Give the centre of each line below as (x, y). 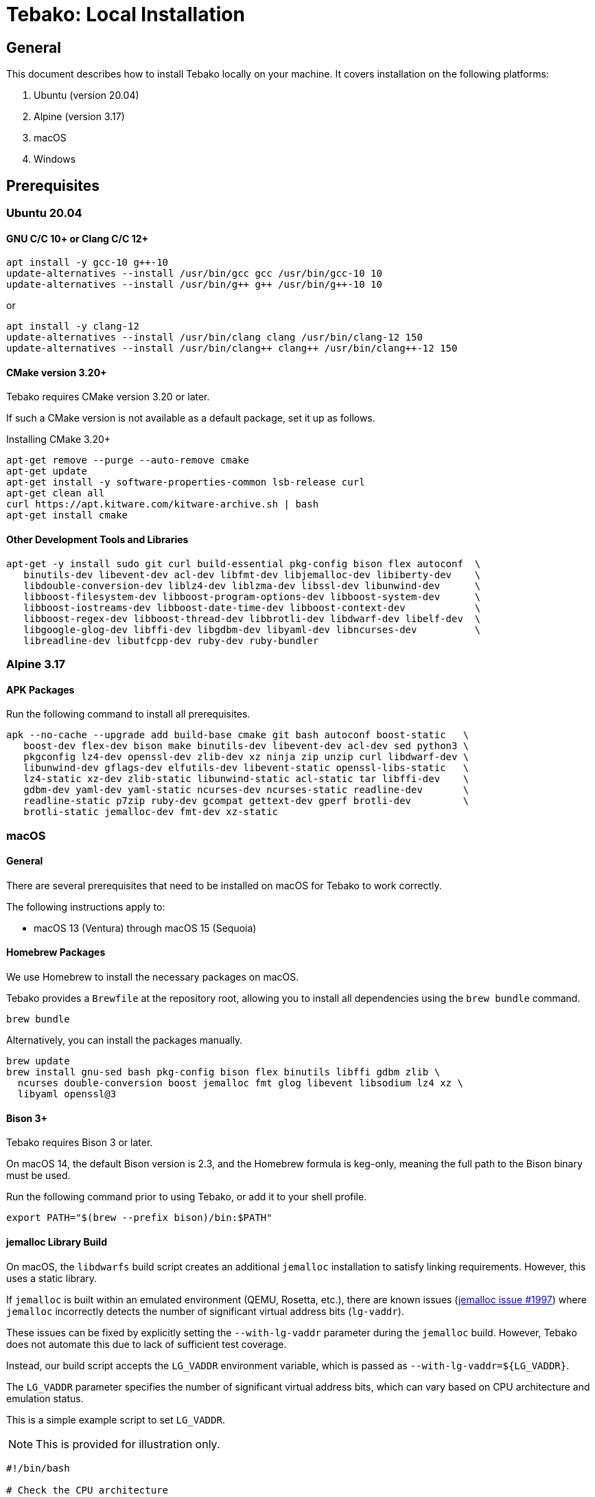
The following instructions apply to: (86, 906)
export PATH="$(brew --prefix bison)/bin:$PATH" (139, 1218)
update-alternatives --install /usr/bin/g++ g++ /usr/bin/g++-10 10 (194, 285)
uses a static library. (52, 1278)
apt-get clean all (56, 493)
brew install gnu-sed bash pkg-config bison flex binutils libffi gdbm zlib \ (223, 1072)
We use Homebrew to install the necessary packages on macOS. (153, 977)
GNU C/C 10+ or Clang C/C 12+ (78, 238)
